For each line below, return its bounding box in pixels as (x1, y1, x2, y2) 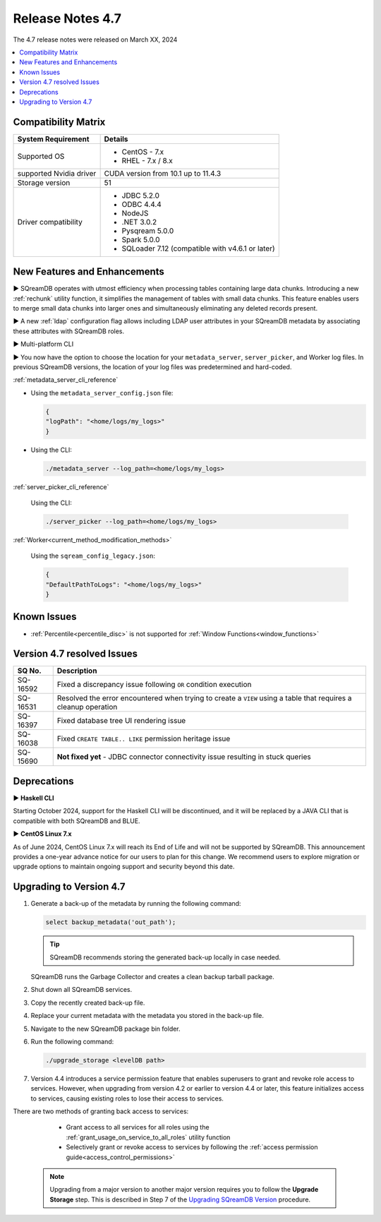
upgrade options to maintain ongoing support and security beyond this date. (13, 862, 235, 871)
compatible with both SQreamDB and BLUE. (13, 816, 140, 825)
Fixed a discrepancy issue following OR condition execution (56, 680, 252, 690)
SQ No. (17, 666, 42, 676)
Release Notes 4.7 (13, 11, 121, 26)
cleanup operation (56, 702, 118, 712)
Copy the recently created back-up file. (30, 998, 145, 1007)
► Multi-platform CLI (13, 340, 74, 349)
